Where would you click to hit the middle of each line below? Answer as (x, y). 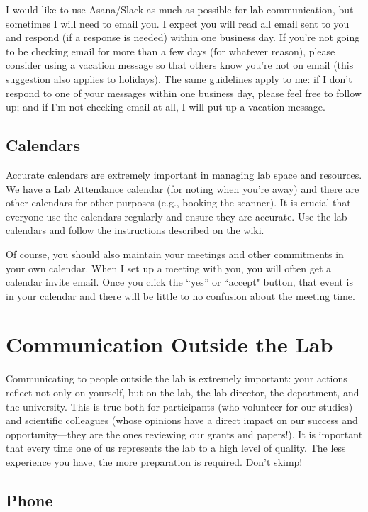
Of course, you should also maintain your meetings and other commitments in (175, 254)
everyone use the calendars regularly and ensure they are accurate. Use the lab (177, 216)
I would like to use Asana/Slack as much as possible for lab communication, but (180, 9)
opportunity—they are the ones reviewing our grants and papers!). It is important (184, 434)
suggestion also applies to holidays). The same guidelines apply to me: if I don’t (179, 78)
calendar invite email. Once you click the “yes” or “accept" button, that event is (179, 282)
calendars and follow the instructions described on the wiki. (135, 230)
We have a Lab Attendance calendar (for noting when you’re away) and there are (183, 188)
